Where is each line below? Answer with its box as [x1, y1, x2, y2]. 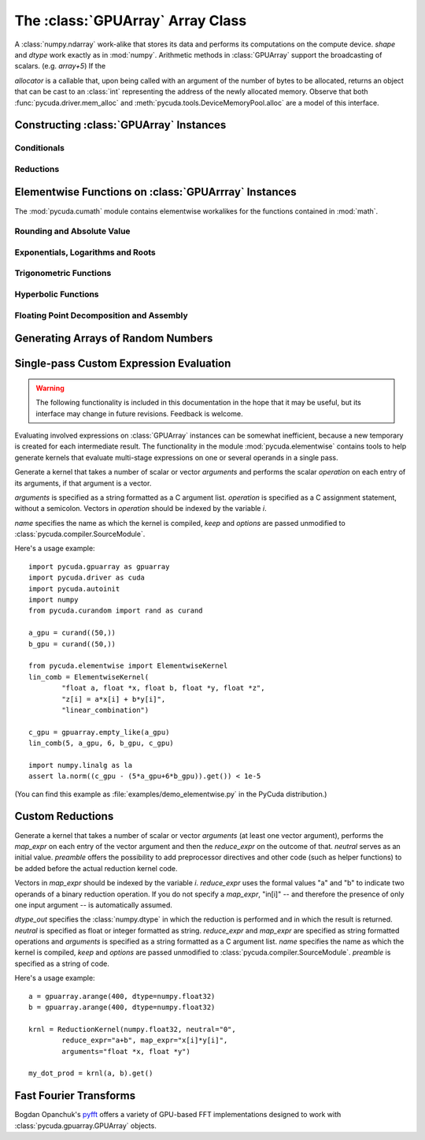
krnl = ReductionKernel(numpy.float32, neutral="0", [28, 1025, 236, 1034]
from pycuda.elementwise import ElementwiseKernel [28, 661, 228, 670]
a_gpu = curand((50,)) [28, 628, 116, 638]
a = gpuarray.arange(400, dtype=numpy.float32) [28, 992, 216, 1000]
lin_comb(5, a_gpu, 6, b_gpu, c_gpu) [28, 739, 175, 748]
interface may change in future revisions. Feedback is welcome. [35, 408, 243, 418]
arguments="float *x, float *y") [61, 1047, 190, 1056]
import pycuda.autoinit [28, 584, 120, 593]
